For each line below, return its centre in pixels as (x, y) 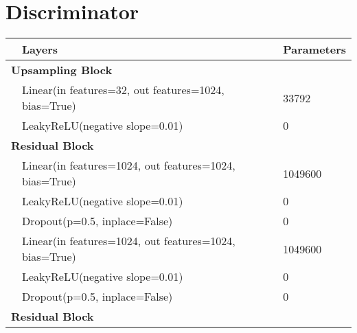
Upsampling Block (62, 70)
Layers (40, 49)
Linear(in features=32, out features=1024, (123, 90)
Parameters (314, 49)
